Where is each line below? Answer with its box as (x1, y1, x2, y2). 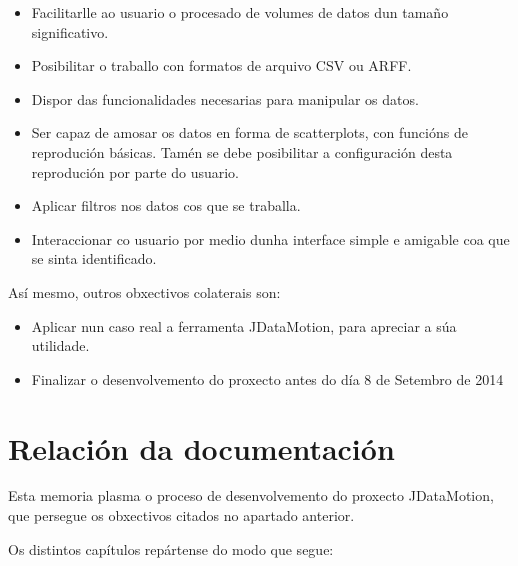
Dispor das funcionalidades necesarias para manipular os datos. (31, 88, 419, 109)
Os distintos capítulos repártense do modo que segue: (8, 538, 334, 559)
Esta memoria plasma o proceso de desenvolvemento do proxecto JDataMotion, (8, 485, 494, 506)
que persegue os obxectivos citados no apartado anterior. (8, 505, 355, 526)
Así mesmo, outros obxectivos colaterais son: (8, 281, 281, 302)
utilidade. (31, 335, 90, 356)
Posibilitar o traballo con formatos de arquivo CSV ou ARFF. (31, 55, 412, 76)
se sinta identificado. (31, 248, 157, 269)
